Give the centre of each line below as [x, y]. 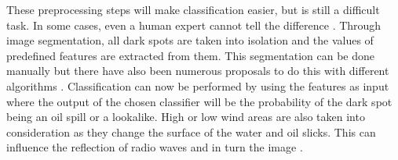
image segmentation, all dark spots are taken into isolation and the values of [190, 40]
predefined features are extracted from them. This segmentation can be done [191, 55]
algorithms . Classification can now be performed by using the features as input [198, 85]
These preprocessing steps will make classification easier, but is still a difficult [193, 9]
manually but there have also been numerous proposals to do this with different [198, 71]
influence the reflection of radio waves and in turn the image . [155, 147]
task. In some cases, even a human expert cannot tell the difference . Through [194, 25]
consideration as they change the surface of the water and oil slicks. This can [191, 132]
